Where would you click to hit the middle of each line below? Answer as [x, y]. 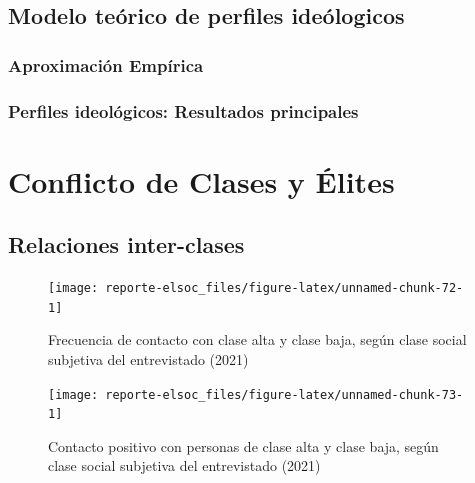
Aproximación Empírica [106, 64]
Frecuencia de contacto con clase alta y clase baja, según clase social [257, 339]
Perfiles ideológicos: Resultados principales [183, 110]
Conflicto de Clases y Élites [201, 180]
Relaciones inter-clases [126, 244]
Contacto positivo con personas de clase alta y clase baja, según [243, 445]
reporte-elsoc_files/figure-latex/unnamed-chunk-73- [284, 394]
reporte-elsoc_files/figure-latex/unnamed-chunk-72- [284, 288]
